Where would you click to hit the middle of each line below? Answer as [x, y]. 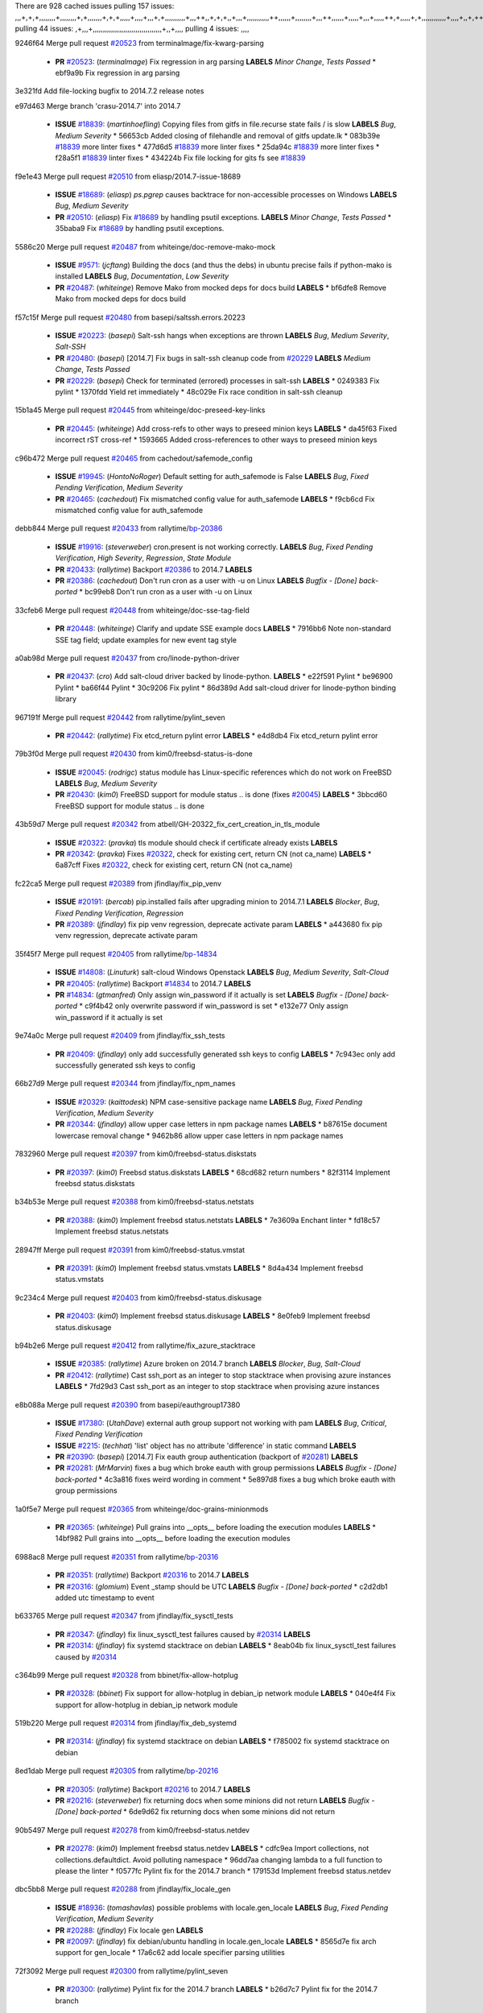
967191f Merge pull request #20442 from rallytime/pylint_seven [120, 717]
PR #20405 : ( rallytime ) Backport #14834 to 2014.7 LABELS [153, 983]
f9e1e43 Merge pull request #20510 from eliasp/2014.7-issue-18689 [128, 176]
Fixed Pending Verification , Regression [120, 913]
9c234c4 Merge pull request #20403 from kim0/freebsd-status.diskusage [138, 1297]
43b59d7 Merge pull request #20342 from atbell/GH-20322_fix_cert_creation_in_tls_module [167, 825]
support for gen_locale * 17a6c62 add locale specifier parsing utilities [170, 1953]
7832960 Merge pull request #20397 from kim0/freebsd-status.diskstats [136, 1154]
